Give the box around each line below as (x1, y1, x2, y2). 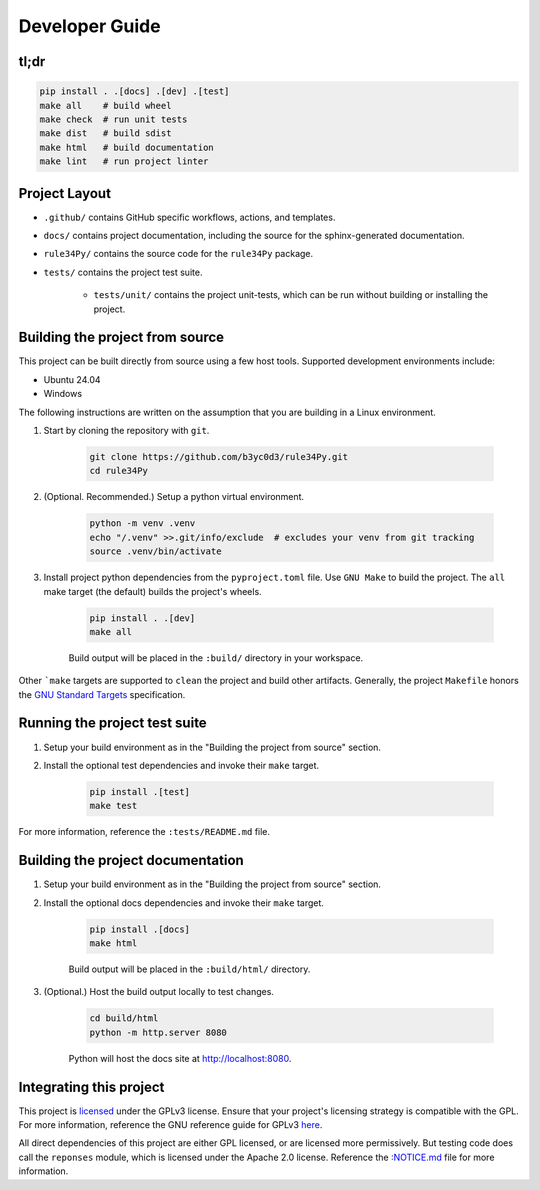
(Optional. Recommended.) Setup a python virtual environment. (43, 491, 305, 503)
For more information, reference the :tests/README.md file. (18, 826, 270, 838)
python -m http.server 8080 (89, 1026, 227, 1038)
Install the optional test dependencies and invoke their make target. (43, 759, 320, 771)
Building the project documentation (18, 852, 244, 869)
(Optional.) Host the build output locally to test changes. (43, 986, 275, 998)
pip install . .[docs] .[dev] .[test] (39, 86, 230, 97)
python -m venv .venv (89, 518, 196, 529)
